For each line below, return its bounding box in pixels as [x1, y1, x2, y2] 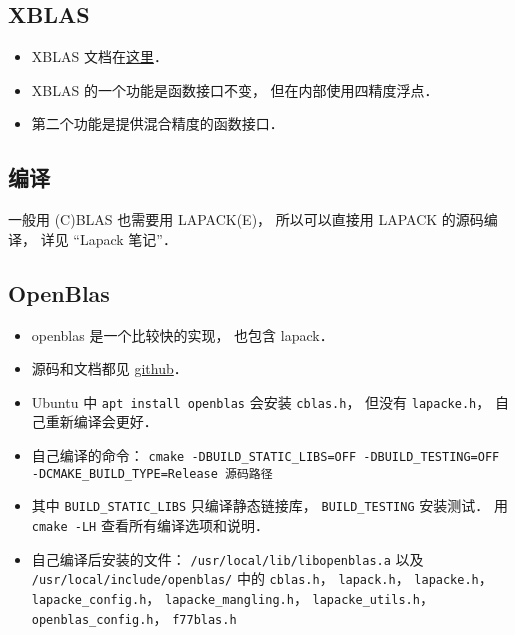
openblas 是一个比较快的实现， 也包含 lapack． [31, 324, 334, 345]
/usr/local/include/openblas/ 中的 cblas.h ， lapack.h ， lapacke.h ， [31, 568, 493, 589]
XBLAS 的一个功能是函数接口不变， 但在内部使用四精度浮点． [31, 79, 439, 100]
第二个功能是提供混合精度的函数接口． [31, 113, 284, 134]
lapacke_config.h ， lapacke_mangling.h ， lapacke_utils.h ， [31, 587, 434, 608]
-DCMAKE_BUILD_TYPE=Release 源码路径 [31, 466, 273, 481]
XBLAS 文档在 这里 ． [31, 46, 168, 67]
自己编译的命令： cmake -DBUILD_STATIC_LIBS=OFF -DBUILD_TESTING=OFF [31, 445, 500, 466]
